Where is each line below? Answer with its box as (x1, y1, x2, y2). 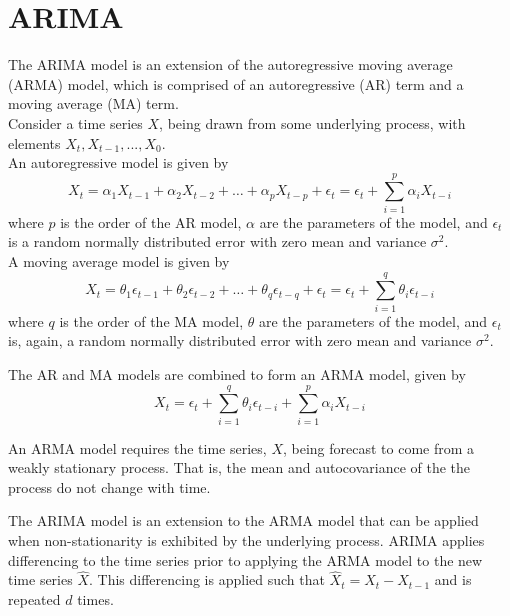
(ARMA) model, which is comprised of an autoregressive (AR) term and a (8, 73, 464, 94)
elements (8, 132, 61, 153)
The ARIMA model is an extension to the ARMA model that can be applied (8, 510, 479, 531)
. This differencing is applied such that (88, 569, 325, 590)
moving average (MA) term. (8, 93, 179, 114)
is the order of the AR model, (60, 211, 242, 232)
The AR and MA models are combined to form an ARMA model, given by (8, 363, 466, 384)
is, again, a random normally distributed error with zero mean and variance (8, 330, 472, 351)
